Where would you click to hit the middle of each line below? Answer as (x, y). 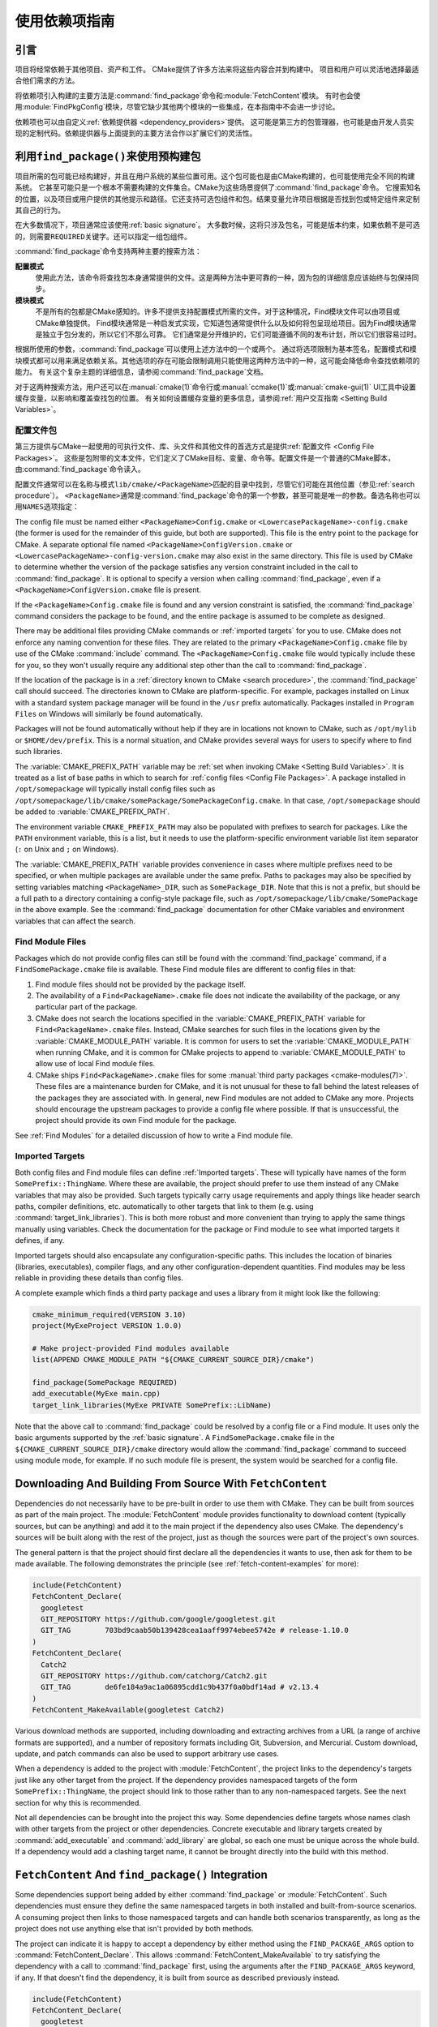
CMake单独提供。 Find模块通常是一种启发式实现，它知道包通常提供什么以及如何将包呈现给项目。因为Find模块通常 (226, 323)
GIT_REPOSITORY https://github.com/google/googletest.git (159, 1619)
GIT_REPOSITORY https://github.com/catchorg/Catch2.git (154, 1676)
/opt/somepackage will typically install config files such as (115, 789)
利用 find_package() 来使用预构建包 (108, 156)
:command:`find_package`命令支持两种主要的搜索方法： (108, 251)
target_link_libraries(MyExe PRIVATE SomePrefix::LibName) (152, 1405)
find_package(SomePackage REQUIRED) (105, 1383)
